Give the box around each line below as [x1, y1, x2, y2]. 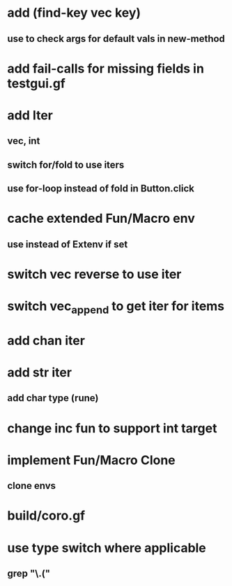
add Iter [7, 107, 54, 123]
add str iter [7, 365, 72, 381]
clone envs [7, 480, 56, 492]
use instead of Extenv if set [7, 238, 128, 250]
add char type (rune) [7, 393, 99, 404]
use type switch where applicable [7, 540, 207, 556]
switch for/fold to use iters [7, 159, 125, 170]
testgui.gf [7, 75, 66, 91]
